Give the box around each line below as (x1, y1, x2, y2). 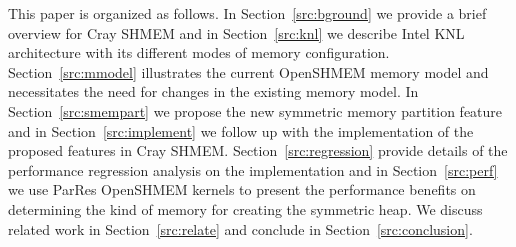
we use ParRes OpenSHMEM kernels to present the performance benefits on (8, 179, 476, 200)
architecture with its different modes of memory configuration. (8, 42, 390, 63)
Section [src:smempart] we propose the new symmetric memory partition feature (8, 100, 503, 121)
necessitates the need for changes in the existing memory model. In (8, 81, 419, 102)
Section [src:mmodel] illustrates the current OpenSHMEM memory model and (8, 61, 489, 82)
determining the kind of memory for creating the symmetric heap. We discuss (8, 198, 483, 219)
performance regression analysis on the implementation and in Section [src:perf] (8, 159, 498, 180)
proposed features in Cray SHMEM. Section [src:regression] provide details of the (8, 140, 508, 161)
